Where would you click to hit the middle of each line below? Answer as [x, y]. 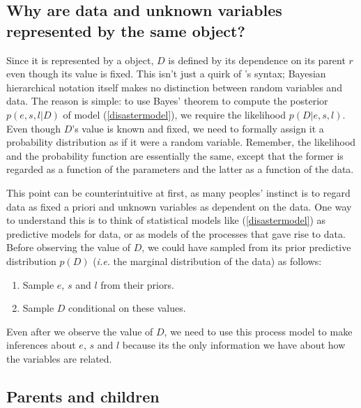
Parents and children [83, 396]
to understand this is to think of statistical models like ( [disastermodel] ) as [166, 220]
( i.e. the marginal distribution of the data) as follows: [207, 260]
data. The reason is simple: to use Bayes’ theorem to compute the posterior [167, 101]
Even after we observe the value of [80, 331]
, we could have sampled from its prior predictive [246, 247]
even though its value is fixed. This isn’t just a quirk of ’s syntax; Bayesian [166, 74]
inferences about [41, 345]
